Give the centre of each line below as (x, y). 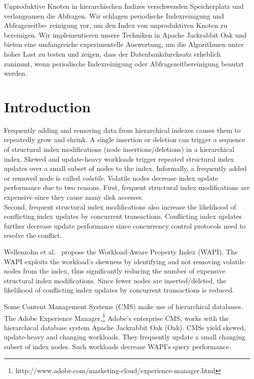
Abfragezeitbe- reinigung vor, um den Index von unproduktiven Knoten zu (116, 25)
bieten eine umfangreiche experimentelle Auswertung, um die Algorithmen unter (124, 44)
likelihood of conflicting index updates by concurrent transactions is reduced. (119, 290)
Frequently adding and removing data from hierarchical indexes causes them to (122, 130)
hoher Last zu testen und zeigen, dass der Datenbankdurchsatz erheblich (112, 53)
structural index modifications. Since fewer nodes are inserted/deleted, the (115, 280)
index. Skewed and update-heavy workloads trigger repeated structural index (119, 158)
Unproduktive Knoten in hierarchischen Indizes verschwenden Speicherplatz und (124, 6)
